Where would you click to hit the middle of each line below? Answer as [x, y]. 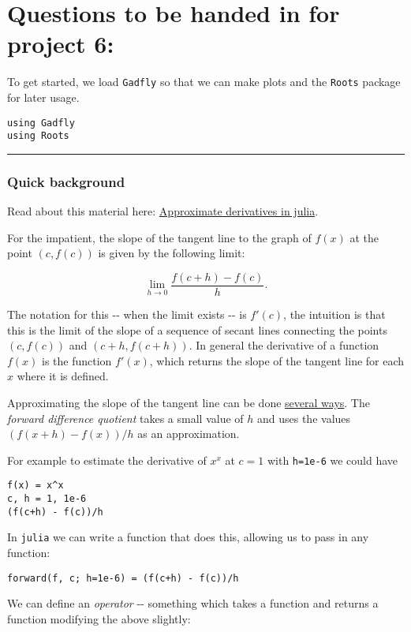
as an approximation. [189, 434]
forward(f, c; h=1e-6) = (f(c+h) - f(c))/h [123, 578]
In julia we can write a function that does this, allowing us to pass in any [188, 537]
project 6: [61, 44]
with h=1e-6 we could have [332, 460]
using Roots [38, 136]
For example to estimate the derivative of [107, 460]
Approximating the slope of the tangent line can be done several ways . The [189, 402]
